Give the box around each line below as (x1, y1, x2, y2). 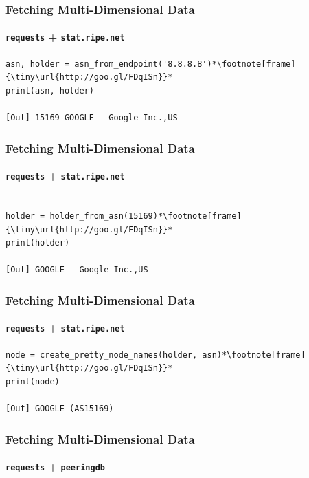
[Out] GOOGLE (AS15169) (5, 404, 114, 414)
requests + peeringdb (5, 459, 105, 474)
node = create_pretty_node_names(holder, (5, 349, 198, 360)
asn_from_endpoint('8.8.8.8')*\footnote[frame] (74, 58, 296, 69)
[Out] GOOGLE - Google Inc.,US (5, 265, 148, 275)
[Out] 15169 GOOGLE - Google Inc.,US (5, 113, 178, 123)
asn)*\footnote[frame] (202, 349, 306, 360)
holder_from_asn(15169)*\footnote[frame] (49, 210, 242, 221)
